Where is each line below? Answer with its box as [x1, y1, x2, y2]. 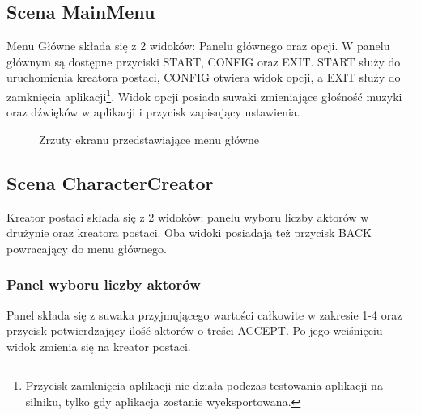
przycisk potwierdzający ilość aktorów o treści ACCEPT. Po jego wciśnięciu [6, 322, 383, 339]
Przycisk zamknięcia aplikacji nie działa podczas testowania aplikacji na [25, 377, 383, 394]
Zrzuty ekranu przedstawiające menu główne [39, 130, 260, 147]
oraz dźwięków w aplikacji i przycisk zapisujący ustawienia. [6, 104, 300, 121]
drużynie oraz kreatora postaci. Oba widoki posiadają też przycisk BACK [6, 224, 372, 241]
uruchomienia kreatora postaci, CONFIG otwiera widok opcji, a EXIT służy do [6, 69, 401, 86]
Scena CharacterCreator [6, 170, 214, 195]
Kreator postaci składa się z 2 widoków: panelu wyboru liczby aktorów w [6, 208, 369, 225]
